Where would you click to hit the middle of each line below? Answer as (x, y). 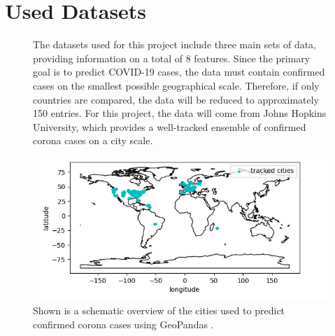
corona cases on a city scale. (93, 140)
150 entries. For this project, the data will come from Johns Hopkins (180, 113)
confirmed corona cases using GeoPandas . (123, 324)
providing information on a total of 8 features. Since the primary (172, 58)
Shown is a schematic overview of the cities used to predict (159, 310)
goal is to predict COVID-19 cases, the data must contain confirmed (179, 72)
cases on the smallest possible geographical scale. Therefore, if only (176, 85)
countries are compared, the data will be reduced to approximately (176, 99)
